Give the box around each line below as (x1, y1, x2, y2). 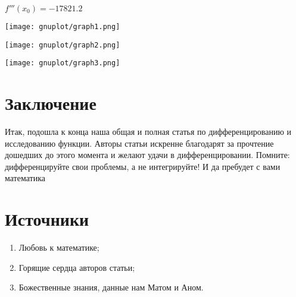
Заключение (5, 91, 96, 115)
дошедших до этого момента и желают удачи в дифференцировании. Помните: (5, 148, 290, 161)
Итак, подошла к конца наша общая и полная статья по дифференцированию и (5, 125, 292, 138)
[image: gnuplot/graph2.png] (5, 40, 120, 49)
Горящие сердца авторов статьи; (18, 261, 135, 273)
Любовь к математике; (18, 241, 99, 254)
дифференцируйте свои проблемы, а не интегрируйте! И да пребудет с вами (5, 160, 281, 172)
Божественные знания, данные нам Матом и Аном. (18, 281, 204, 293)
